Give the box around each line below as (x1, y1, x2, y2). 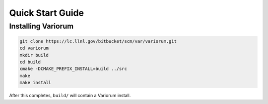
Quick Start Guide (9, 7, 84, 18)
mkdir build (19, 52, 49, 58)
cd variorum (19, 45, 49, 51)
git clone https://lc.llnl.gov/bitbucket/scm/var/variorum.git (19, 38, 177, 44)
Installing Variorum (9, 22, 74, 31)
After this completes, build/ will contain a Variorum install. (9, 93, 131, 99)
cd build (19, 59, 41, 65)
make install (19, 80, 52, 86)
